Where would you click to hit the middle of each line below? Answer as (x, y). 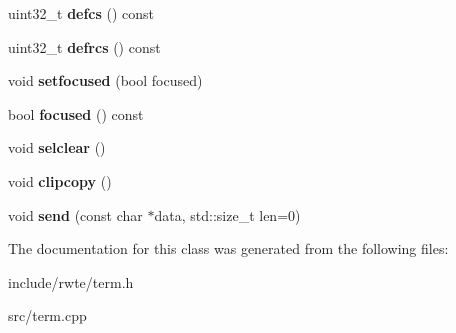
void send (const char (75, 214)
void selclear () (57, 147)
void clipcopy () (60, 180)
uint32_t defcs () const (81, 13)
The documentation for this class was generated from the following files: (228, 248)
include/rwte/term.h (71, 281)
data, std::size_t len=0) (227, 214)
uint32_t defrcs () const (84, 46)
